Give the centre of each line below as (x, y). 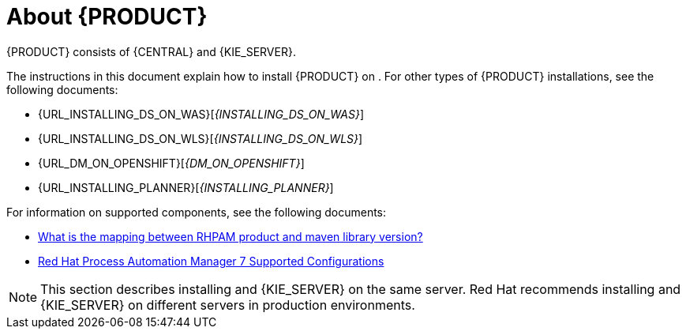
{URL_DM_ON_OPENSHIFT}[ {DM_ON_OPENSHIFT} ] (171, 163)
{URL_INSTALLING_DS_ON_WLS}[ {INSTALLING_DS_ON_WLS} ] (201, 138)
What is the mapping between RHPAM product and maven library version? (231, 236)
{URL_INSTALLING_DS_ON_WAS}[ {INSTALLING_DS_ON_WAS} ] (201, 114)
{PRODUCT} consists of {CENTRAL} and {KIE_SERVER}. (151, 51)
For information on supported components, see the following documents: (197, 212)
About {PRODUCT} (107, 17)
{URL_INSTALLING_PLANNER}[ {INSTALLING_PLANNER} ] (186, 187)
